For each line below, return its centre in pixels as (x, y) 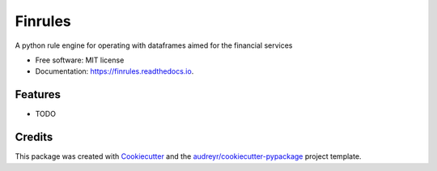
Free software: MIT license (80, 60)
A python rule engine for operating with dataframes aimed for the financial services (154, 45)
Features (38, 94)
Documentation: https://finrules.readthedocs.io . (115, 71)
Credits (34, 137)
